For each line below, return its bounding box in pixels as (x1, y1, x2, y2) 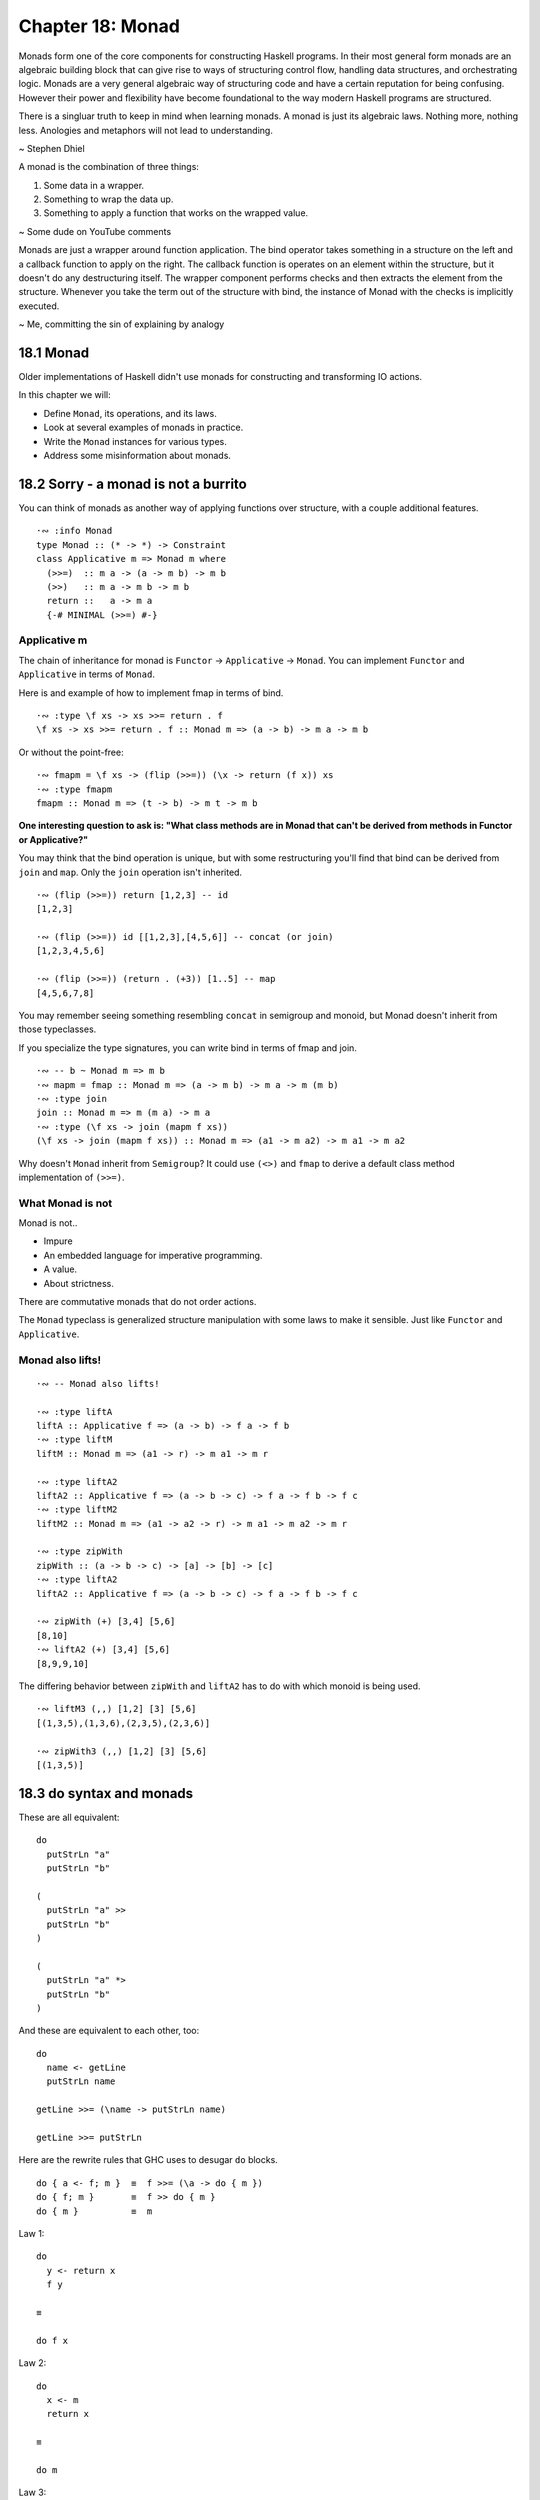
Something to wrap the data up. (43, 193, 174, 205)
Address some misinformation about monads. (43, 450, 232, 462)
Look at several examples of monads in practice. (43, 421, 244, 434)
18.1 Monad (18, 345, 90, 361)
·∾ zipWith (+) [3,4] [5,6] (36, 1616, 176, 1627)
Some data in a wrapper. (43, 179, 145, 191)
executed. (18, 300, 60, 312)
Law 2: (18, 2357, 47, 2369)
